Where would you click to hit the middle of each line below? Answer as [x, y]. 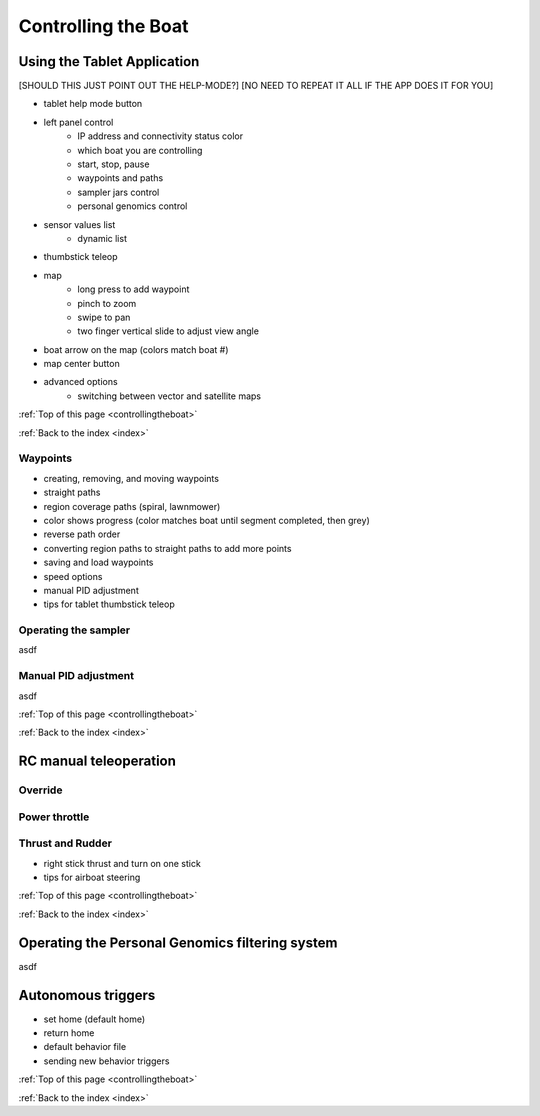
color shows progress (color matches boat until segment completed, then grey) [206, 520]
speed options [73, 576]
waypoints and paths [120, 178]
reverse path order [82, 534]
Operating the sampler [74, 630]
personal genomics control [132, 206]
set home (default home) [94, 1019]
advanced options [81, 382]
